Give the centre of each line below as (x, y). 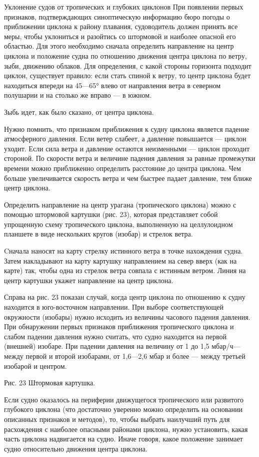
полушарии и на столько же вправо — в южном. (78, 95)
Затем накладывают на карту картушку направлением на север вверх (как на (120, 260)
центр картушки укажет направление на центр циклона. (89, 280)
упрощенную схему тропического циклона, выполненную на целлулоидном (118, 224)
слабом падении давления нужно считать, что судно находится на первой (115, 336)
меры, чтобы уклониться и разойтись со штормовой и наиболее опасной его (120, 36)
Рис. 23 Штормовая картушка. (50, 383)
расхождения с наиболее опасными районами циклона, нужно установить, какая (126, 429)
